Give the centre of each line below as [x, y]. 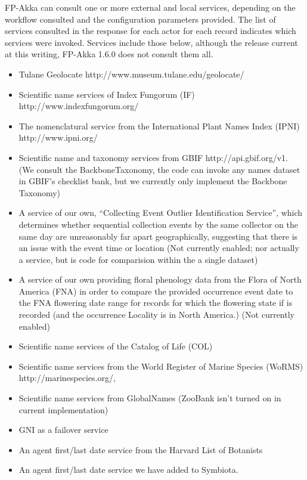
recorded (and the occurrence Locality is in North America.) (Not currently [156, 315]
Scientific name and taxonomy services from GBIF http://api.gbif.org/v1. [153, 157]
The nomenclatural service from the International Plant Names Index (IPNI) [159, 126]
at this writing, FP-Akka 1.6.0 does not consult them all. [109, 54]
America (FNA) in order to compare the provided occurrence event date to [156, 291]
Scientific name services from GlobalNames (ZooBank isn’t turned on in [150, 398]
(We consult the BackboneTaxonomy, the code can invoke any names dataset [159, 169]
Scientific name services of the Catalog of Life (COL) [116, 346]
